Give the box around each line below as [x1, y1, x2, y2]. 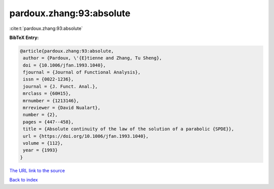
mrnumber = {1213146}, [23, 98, 80, 103]
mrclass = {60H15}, [23, 91, 71, 96]
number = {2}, [23, 112, 58, 118]
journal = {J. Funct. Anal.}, [23, 84, 98, 89]
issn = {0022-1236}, [23, 77, 74, 82]
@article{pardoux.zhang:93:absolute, [20, 48, 114, 54]
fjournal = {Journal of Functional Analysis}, [23, 69, 141, 75]
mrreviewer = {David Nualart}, [23, 105, 101, 111]
